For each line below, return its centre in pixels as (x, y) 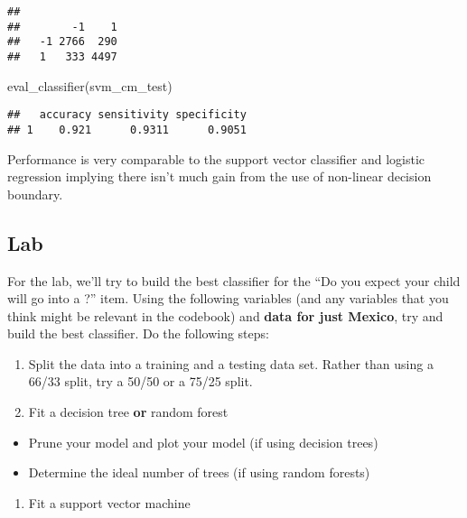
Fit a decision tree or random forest (128, 412)
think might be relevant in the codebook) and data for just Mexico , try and (225, 315)
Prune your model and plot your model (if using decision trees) (203, 442)
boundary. (35, 194)
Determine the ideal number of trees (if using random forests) (199, 472)
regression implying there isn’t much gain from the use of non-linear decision (219, 176)
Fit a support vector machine (109, 502)
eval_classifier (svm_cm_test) (90, 85)
